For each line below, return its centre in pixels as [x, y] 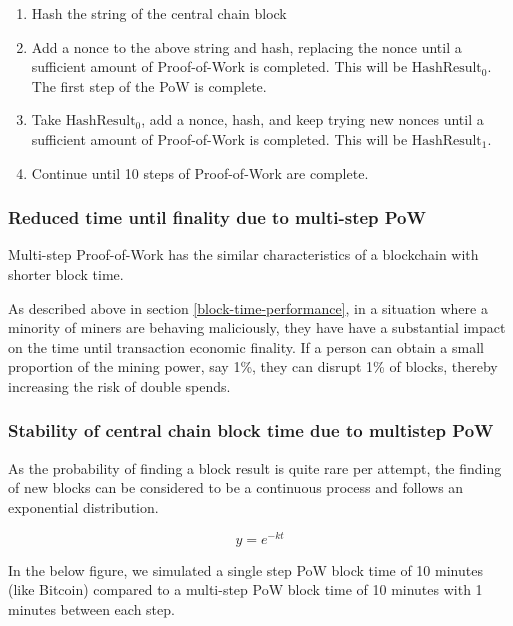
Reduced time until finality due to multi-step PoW [217, 217]
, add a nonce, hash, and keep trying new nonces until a [312, 119]
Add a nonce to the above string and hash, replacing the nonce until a [246, 46]
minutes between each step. [91, 608]
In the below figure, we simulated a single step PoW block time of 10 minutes [245, 569]
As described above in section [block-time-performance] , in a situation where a [248, 307]
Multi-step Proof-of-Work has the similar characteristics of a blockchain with [243, 254]
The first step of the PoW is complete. [149, 85]
